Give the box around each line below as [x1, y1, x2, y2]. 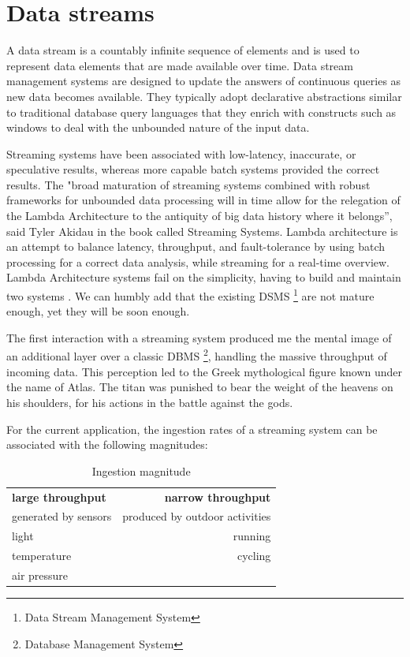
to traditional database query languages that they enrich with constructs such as [6, 103, 397, 120]
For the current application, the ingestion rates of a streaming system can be [6, 420, 378, 437]
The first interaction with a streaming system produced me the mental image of [6, 329, 392, 345]
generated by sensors [12, 508, 112, 524]
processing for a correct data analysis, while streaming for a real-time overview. [6, 253, 389, 270]
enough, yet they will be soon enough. [6, 303, 190, 319]
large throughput [12, 488, 106, 505]
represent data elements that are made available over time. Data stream [6, 57, 353, 73]
